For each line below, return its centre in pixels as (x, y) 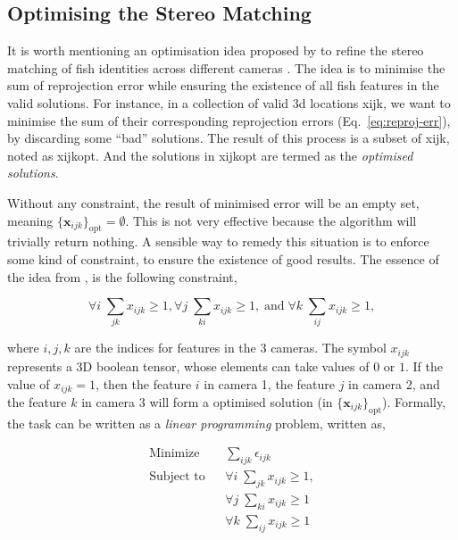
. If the (425, 366)
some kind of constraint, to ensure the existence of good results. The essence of (223, 258)
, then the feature (144, 383)
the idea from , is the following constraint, (122, 276)
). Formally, (414, 401)
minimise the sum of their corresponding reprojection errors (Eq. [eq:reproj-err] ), (229, 120)
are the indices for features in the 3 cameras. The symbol (230, 348)
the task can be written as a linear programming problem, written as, (196, 423)
